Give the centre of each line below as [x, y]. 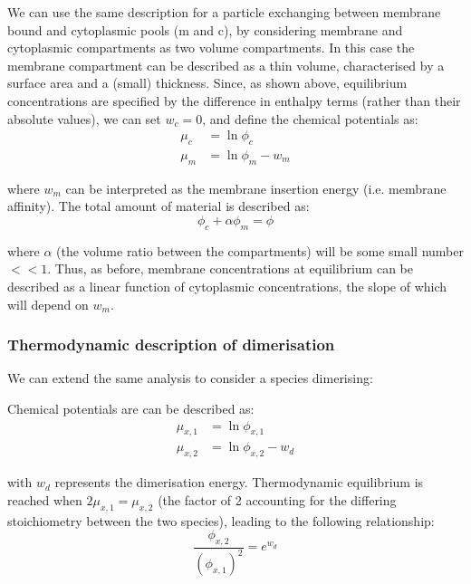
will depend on [48, 304]
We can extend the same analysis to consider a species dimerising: [190, 378]
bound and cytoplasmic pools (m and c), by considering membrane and [205, 29]
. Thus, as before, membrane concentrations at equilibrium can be [230, 268]
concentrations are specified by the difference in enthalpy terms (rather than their [234, 100]
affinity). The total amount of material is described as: [159, 206]
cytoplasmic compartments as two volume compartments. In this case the [211, 48]
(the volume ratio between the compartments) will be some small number [260, 250]
